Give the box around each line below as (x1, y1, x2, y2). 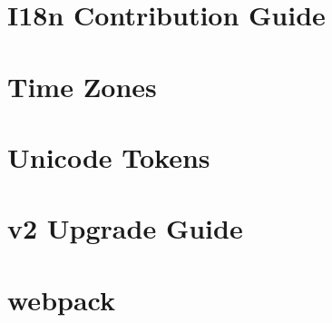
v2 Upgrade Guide (7, 210, 243, 247)
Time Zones (7, 67, 157, 104)
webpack (7, 280, 115, 318)
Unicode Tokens (7, 138, 210, 175)
